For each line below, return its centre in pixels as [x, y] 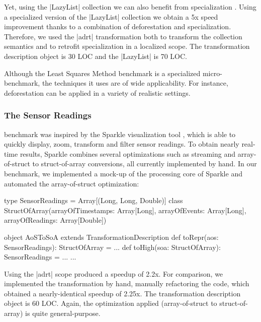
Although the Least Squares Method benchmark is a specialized [102, 73]
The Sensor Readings [48, 115]
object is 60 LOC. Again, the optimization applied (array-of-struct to [111, 303]
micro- [212, 73]
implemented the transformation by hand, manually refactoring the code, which [127, 283]
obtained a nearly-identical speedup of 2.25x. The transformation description [122, 293]
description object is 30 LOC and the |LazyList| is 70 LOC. [96, 56]
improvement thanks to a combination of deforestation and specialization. [118, 26]
